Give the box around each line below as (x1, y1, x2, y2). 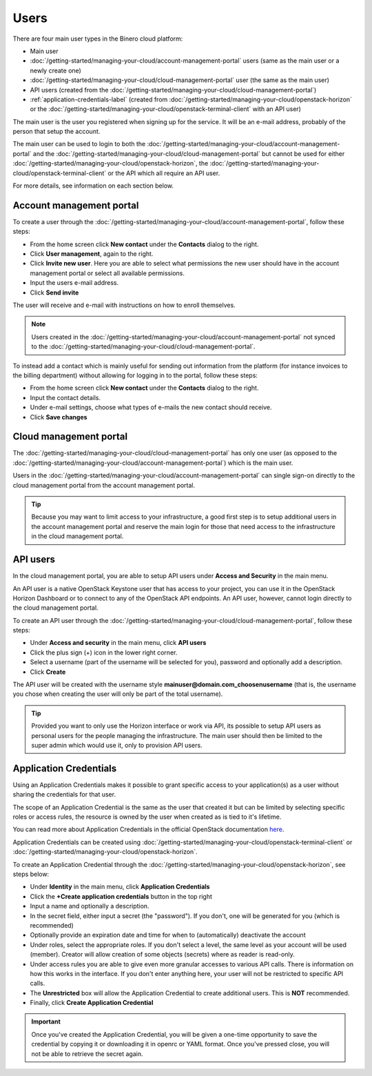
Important (31, 1017, 61, 1026)
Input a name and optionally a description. (30, 902, 149, 910)
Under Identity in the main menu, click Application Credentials (30, 883, 210, 891)
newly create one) (30, 66, 82, 74)
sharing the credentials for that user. (12, 790, 116, 799)
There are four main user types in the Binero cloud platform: (12, 34, 183, 43)
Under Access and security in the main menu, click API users (30, 639, 207, 647)
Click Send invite (30, 288, 79, 297)
